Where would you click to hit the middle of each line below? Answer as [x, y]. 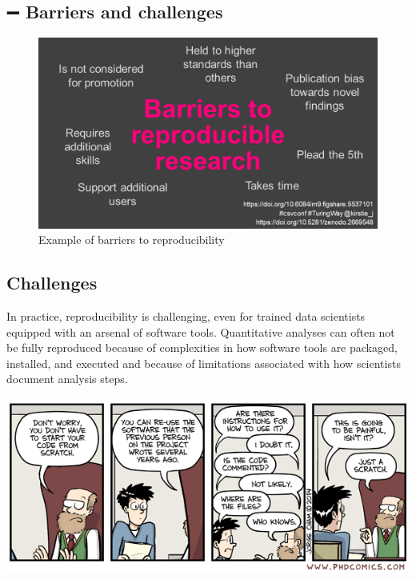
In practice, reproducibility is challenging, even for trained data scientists [186, 316]
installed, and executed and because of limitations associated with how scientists [204, 363]
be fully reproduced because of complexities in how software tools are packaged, [202, 347]
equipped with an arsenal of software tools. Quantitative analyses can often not [201, 331]
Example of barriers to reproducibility [132, 240]
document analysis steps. [67, 379]
